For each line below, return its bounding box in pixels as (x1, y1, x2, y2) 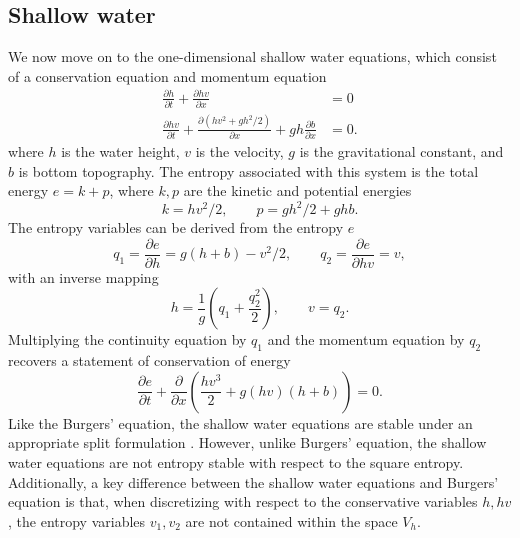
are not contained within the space (185, 510, 398, 531)
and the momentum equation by (267, 329, 465, 350)
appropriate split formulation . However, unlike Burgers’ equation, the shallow (8, 432, 487, 453)
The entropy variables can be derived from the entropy (8, 217, 344, 238)
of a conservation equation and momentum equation (8, 65, 327, 86)
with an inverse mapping (8, 266, 159, 287)
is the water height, (61, 140, 180, 161)
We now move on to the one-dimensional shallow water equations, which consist (8, 46, 497, 67)
